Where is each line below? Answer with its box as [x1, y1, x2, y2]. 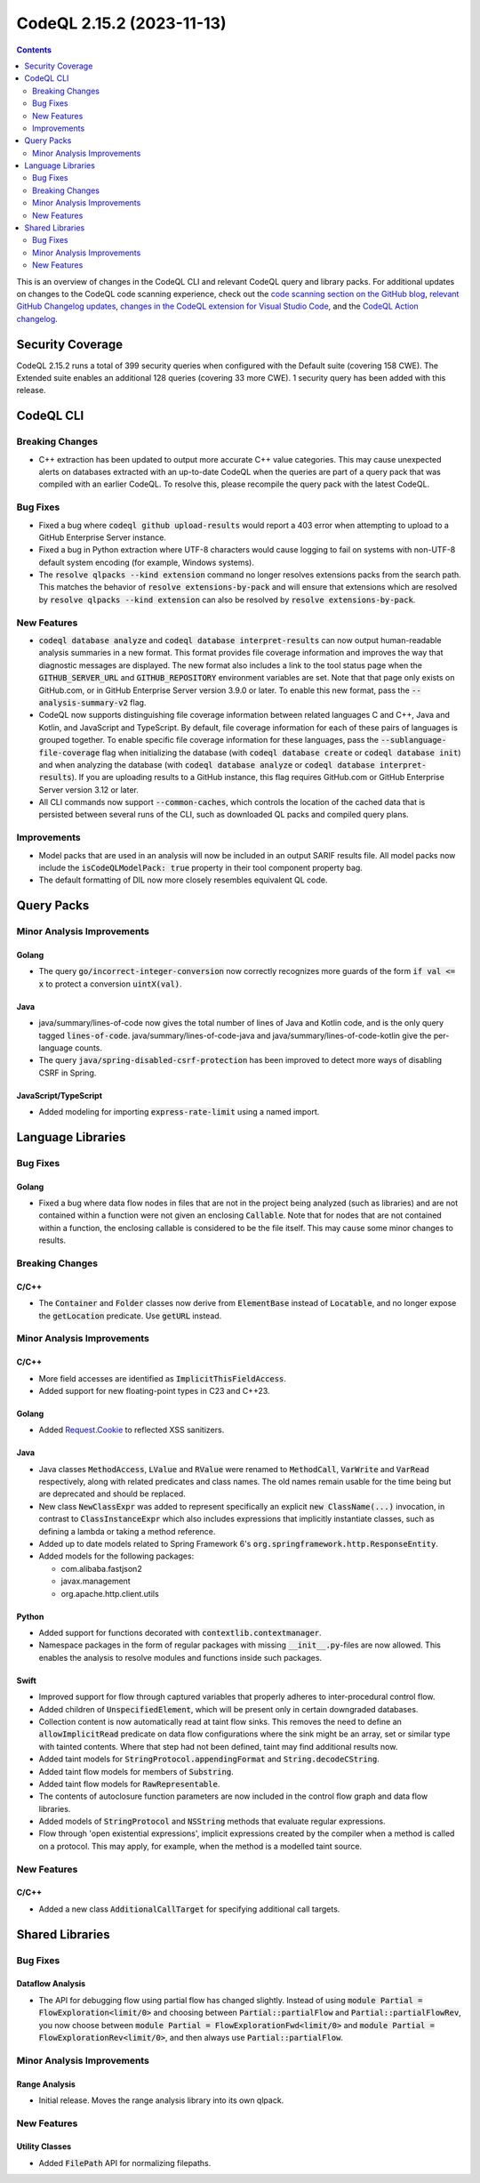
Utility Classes [16, 2141, 72, 2152]
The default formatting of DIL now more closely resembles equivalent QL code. [38, 874, 328, 885]
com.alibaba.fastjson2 [60, 1563, 142, 1574]
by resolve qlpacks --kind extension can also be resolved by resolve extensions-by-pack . [38, 594, 416, 605]
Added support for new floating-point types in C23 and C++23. [38, 1385, 270, 1396]
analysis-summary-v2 [38, 697, 129, 707]
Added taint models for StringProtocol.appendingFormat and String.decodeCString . [38, 1753, 380, 1765]
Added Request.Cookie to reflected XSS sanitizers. [38, 1424, 225, 1436]
